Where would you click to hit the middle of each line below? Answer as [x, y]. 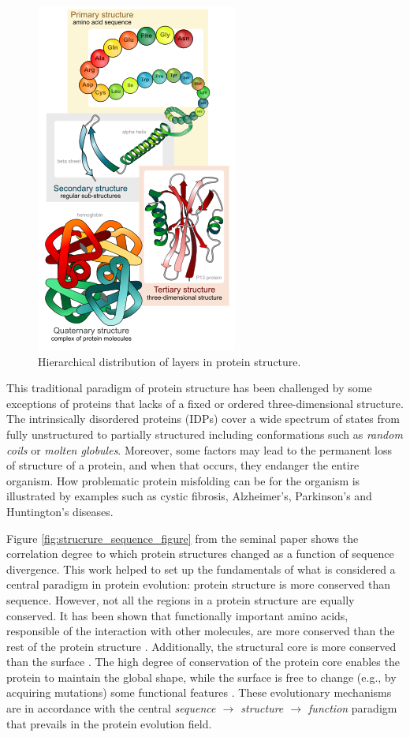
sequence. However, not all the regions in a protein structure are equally [181, 599]
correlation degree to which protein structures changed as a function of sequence [200, 554]
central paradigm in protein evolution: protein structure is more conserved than [199, 584]
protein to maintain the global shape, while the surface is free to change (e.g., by [201, 677]
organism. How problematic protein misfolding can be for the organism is [183, 480]
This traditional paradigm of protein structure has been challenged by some [189, 388]
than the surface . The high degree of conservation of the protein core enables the [203, 662]
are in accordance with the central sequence [111, 708]
